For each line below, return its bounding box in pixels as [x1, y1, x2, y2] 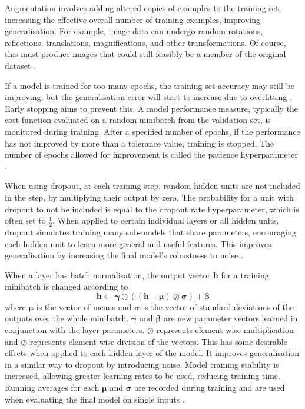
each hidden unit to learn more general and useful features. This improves [5, 237, 271, 250]
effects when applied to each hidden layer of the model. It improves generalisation [5, 347, 300, 359]
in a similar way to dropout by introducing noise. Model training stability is [5, 358, 279, 370]
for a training [221, 268, 269, 281]
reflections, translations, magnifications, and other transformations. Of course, [5, 36, 286, 48]
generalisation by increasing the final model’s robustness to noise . [5, 249, 243, 261]
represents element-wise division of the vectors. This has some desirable [29, 335, 287, 347]
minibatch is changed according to [5, 280, 128, 292]
